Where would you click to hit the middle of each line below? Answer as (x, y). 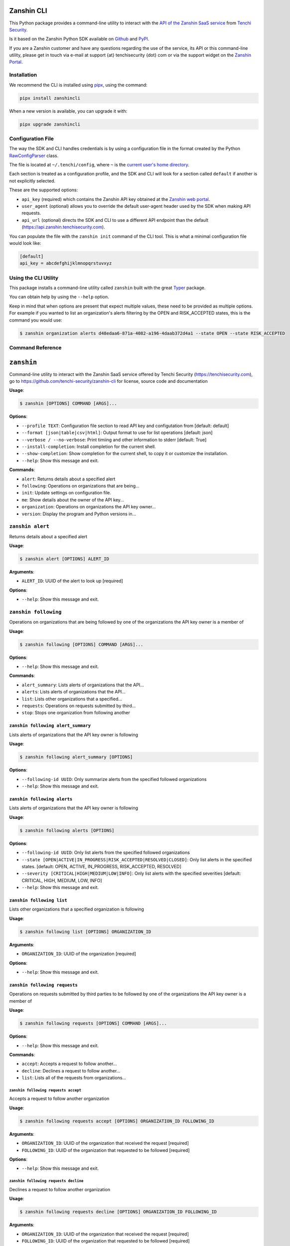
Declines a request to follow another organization (60, 1189)
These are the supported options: (44, 190)
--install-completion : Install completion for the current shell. (89, 447)
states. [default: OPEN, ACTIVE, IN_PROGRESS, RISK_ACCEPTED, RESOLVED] (102, 866)
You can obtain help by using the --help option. (59, 297)
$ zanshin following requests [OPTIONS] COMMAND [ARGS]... (93, 1023)
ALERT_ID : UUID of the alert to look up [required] (72, 581)
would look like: (25, 243)
